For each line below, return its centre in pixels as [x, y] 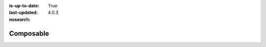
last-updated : [23, 13]
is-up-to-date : [24, 6]
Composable [29, 34]
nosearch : [20, 19]
